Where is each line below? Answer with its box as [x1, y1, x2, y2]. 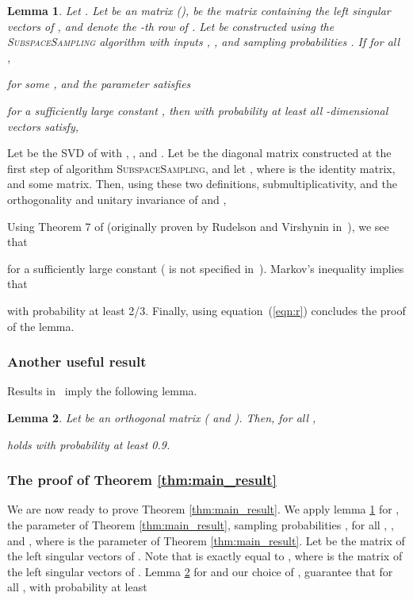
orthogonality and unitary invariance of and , [7, 190, 227, 207]
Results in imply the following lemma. [7, 383, 197, 399]
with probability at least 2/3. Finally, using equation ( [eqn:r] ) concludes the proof [7, 302, 406, 318]
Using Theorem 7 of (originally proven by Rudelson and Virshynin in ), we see [7, 217, 389, 234]
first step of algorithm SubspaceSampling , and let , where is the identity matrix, [7, 160, 396, 176]
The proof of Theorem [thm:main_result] [7, 470, 277, 490]
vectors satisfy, [7, 117, 79, 134]
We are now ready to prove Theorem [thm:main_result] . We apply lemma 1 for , [7, 501, 400, 517]
